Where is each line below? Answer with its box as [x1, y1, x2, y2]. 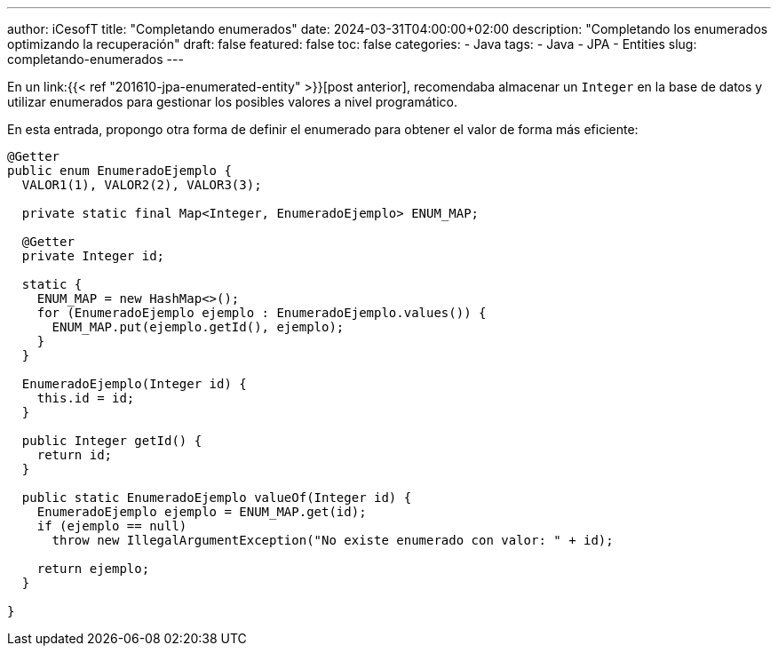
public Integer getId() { [21, 434, 202, 448]
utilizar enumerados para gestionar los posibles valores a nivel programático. [7, 94, 457, 109]
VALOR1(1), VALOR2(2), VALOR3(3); [21, 178, 262, 192]
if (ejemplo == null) [36, 519, 187, 533]
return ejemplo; [36, 561, 150, 576]
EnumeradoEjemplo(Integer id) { [21, 377, 247, 391]
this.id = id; [36, 391, 135, 405]
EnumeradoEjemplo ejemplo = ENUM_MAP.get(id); [36, 505, 367, 519]
